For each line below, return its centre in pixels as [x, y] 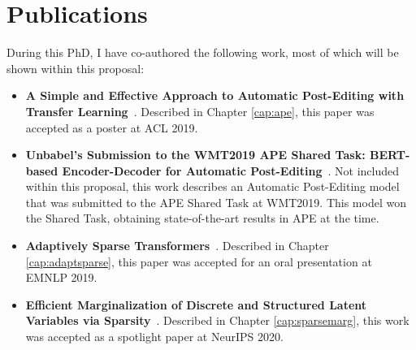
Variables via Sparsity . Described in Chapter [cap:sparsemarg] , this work [217, 320]
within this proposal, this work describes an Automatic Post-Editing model [212, 186]
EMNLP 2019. [61, 277]
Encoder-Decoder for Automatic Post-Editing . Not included [231, 170]
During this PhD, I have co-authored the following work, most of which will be [203, 52]
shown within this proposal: [76, 68]
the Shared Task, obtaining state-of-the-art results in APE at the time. [202, 218]
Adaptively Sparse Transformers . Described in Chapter [177, 246]
